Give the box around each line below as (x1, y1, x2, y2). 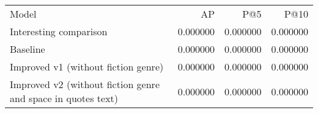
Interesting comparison (10, 24, 108, 38)
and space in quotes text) (10, 91, 119, 105)
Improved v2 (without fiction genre (10, 77, 160, 91)
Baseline (10, 42, 45, 56)
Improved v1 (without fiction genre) (10, 60, 164, 74)
